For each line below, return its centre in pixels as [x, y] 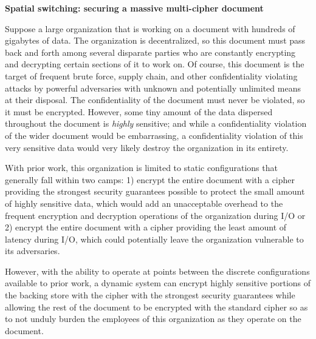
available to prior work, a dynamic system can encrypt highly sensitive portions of [158, 283]
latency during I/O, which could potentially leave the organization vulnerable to [154, 239]
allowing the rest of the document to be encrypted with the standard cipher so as [156, 307]
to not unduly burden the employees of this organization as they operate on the [153, 319]
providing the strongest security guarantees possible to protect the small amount [155, 191]
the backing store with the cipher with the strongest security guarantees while [150, 295]
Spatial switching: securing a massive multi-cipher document [134, 8]
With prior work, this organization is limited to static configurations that [141, 168]
